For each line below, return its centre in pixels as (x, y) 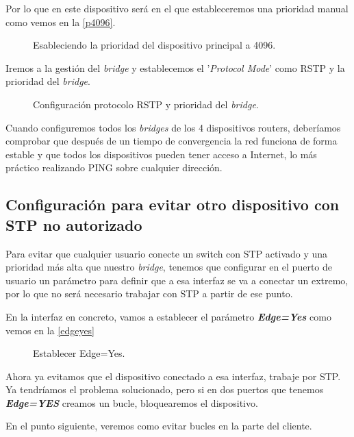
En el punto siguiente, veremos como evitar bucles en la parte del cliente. (159, 426)
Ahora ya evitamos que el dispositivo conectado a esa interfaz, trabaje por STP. (173, 376)
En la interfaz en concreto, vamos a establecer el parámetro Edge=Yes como (168, 316)
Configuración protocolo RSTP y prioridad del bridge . (146, 104)
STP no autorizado (74, 224)
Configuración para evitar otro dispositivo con (173, 204)
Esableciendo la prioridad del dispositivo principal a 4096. (154, 45)
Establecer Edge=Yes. (79, 353)
